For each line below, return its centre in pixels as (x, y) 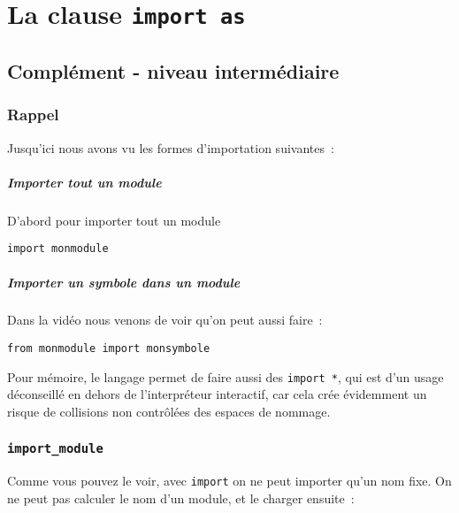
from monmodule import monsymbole (109, 349)
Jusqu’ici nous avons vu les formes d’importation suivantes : (171, 147)
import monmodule (58, 249)
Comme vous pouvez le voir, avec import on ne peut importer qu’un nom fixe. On (229, 481)
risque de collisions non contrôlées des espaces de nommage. (169, 411)
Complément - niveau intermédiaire (173, 70)
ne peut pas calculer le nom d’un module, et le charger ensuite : (181, 498)
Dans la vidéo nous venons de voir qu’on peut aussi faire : (165, 320)
